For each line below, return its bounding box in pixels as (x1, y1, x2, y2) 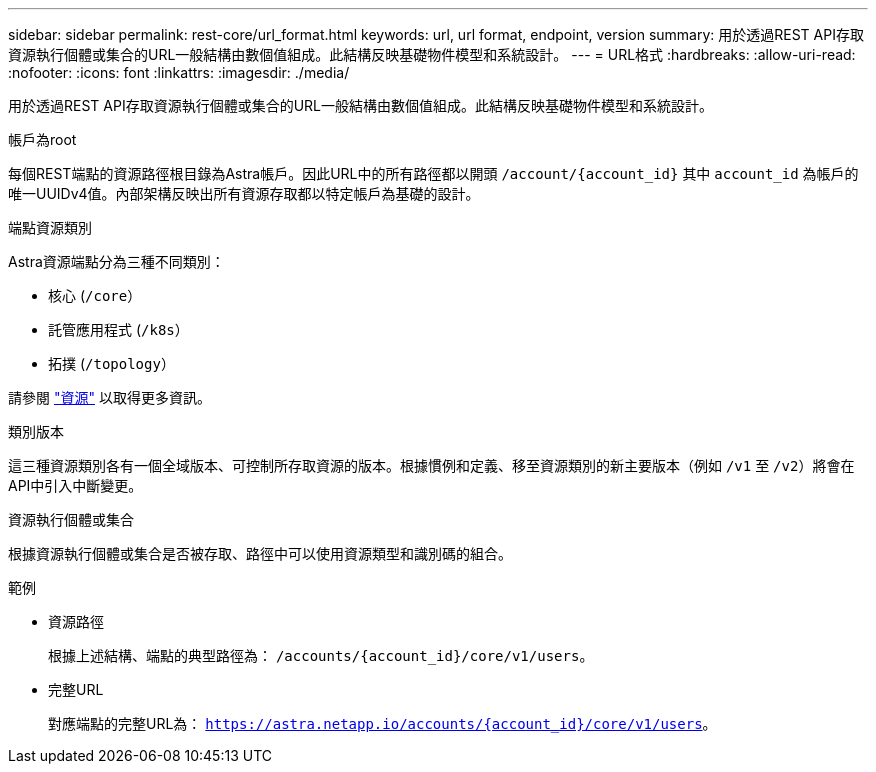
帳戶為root (8, 131, 77, 148)
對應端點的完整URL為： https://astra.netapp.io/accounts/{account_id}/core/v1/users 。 (48, 715, 717, 732)
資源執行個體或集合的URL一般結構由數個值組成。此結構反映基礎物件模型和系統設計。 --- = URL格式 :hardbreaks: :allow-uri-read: (8, 46, 856, 63)
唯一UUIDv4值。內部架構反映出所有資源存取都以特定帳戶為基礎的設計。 (8, 185, 480, 202)
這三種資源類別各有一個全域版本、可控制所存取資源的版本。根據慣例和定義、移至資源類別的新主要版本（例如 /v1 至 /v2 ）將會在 (8, 457, 855, 474)
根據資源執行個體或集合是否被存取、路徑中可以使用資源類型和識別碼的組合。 (8, 545, 512, 562)
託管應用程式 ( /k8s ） (48, 321, 189, 338)
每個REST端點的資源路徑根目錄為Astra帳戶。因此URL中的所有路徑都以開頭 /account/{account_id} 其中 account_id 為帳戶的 (8, 165, 859, 182)
